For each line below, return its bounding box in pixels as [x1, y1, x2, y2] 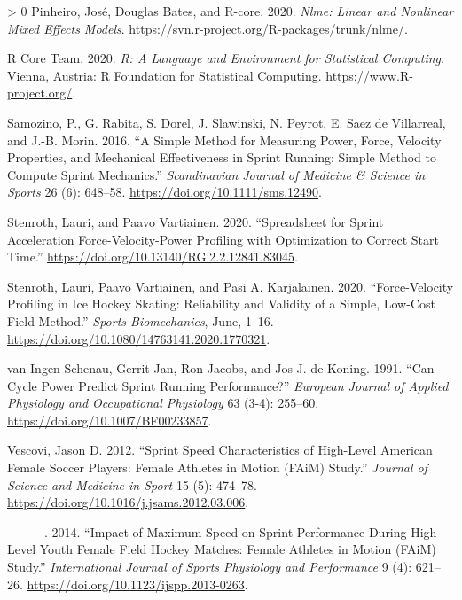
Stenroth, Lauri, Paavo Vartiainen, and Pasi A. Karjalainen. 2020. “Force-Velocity [7, 277, 454, 295]
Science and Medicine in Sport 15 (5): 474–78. [7, 475, 257, 494]
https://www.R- [325, 66, 413, 84]
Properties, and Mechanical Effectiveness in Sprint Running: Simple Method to [7, 148, 436, 167]
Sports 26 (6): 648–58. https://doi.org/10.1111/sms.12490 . [7, 183, 322, 201]
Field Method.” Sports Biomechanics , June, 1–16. [7, 311, 274, 330]
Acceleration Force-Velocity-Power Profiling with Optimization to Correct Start [7, 230, 439, 248]
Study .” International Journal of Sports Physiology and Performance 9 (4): [7, 557, 412, 576]
